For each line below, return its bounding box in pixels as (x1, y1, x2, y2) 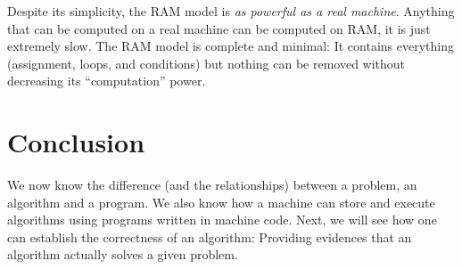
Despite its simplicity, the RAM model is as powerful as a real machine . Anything (7, 2, 455, 20)
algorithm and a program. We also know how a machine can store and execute (7, 192, 435, 211)
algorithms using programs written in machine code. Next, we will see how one (7, 210, 437, 229)
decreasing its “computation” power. (7, 71, 206, 90)
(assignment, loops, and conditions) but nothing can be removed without (7, 53, 406, 72)
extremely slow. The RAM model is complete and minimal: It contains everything (7, 37, 454, 55)
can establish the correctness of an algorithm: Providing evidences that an (7, 227, 412, 246)
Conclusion (7, 124, 145, 160)
